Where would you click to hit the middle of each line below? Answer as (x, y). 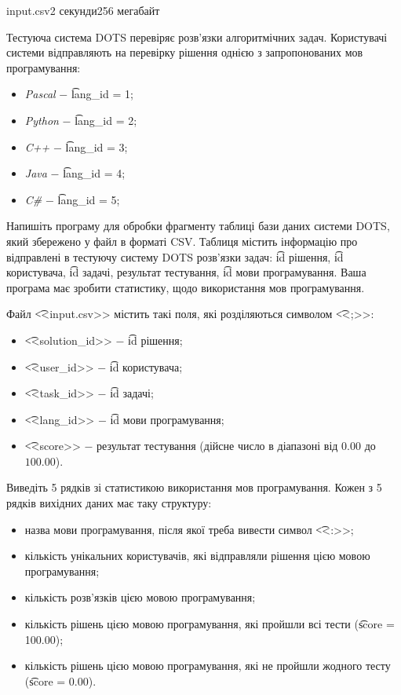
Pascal (40, 94)
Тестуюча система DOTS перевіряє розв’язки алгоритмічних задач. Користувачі (197, 37)
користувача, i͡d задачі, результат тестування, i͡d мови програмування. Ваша (186, 272)
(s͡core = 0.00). (60, 680)
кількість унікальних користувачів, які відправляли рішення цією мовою (197, 556)
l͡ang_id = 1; (102, 94)
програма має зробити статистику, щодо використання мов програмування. (186, 287)
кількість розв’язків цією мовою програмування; (140, 597)
